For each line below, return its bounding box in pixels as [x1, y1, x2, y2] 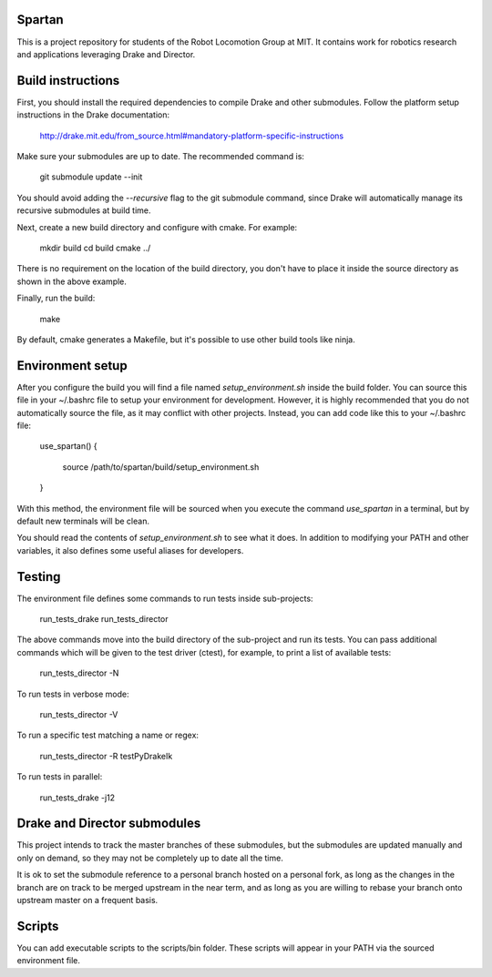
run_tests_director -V [39, 708, 118, 719]
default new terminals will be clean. [16, 515, 150, 526]
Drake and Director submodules [16, 816, 201, 831]
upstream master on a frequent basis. [16, 894, 159, 905]
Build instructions [16, 73, 120, 88]
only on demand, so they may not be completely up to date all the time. [16, 852, 284, 863]
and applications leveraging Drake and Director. [16, 48, 196, 59]
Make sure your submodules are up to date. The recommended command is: [16, 150, 305, 161]
